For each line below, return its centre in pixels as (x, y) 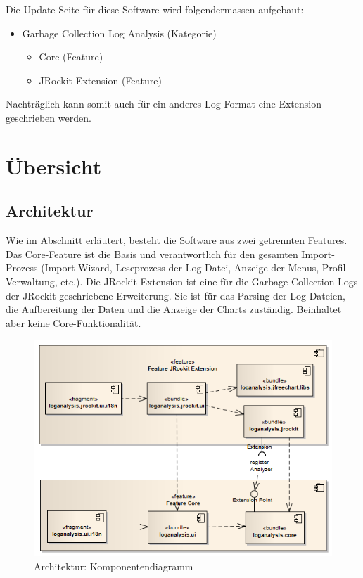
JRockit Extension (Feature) (100, 80)
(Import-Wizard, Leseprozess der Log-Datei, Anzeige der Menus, (180, 268)
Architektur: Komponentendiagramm (114, 566)
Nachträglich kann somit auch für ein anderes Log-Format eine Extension (164, 104)
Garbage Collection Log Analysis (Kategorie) (119, 33)
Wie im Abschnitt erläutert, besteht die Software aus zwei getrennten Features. (177, 240)
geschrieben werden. (49, 117)
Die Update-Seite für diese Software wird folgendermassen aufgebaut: (155, 9)
